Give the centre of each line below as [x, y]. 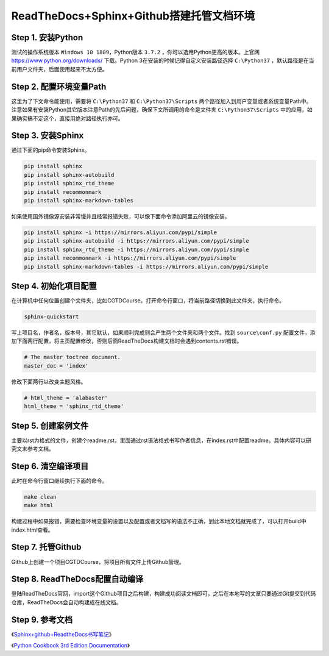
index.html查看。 [33, 530]
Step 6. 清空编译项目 [50, 466]
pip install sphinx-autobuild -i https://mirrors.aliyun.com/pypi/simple [136, 241]
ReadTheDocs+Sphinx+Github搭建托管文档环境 [133, 16]
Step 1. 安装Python [47, 37]
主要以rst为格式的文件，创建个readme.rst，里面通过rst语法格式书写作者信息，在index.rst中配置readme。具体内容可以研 [161, 440]
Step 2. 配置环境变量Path [59, 86]
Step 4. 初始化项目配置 [54, 286]
